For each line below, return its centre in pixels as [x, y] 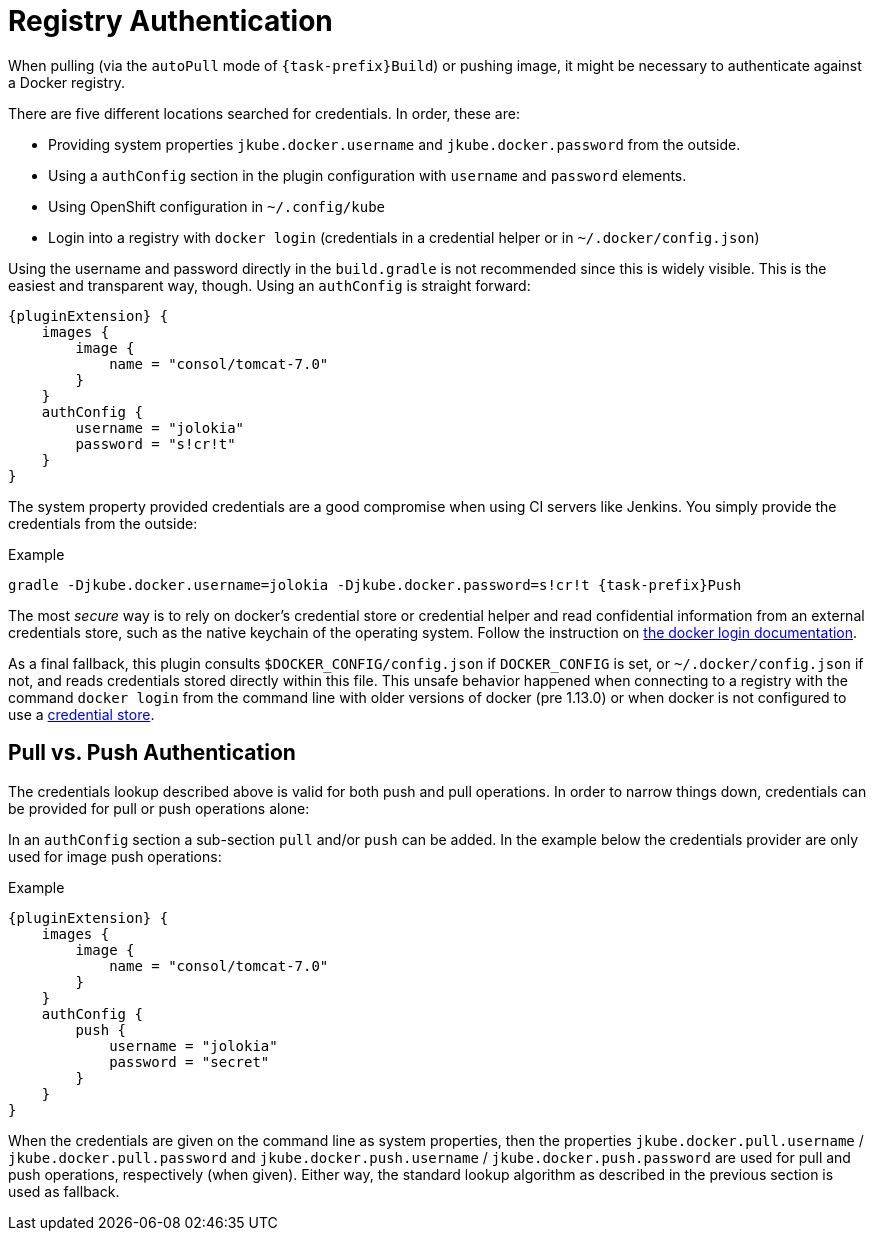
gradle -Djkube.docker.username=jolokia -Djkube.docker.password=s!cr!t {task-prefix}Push [375, 584]
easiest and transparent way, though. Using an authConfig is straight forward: [269, 285]
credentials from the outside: [103, 523]
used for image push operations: [115, 856]
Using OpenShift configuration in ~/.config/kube [216, 206]
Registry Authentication [170, 21]
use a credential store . [81, 714]
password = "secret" [189, 1061]
